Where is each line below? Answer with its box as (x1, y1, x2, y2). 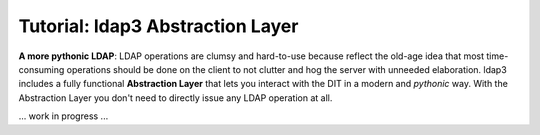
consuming (18, 63, 65, 75)
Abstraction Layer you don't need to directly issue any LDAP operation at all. (18, 91, 333, 104)
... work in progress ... (18, 110, 109, 122)
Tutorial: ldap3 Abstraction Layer (18, 15, 299, 37)
